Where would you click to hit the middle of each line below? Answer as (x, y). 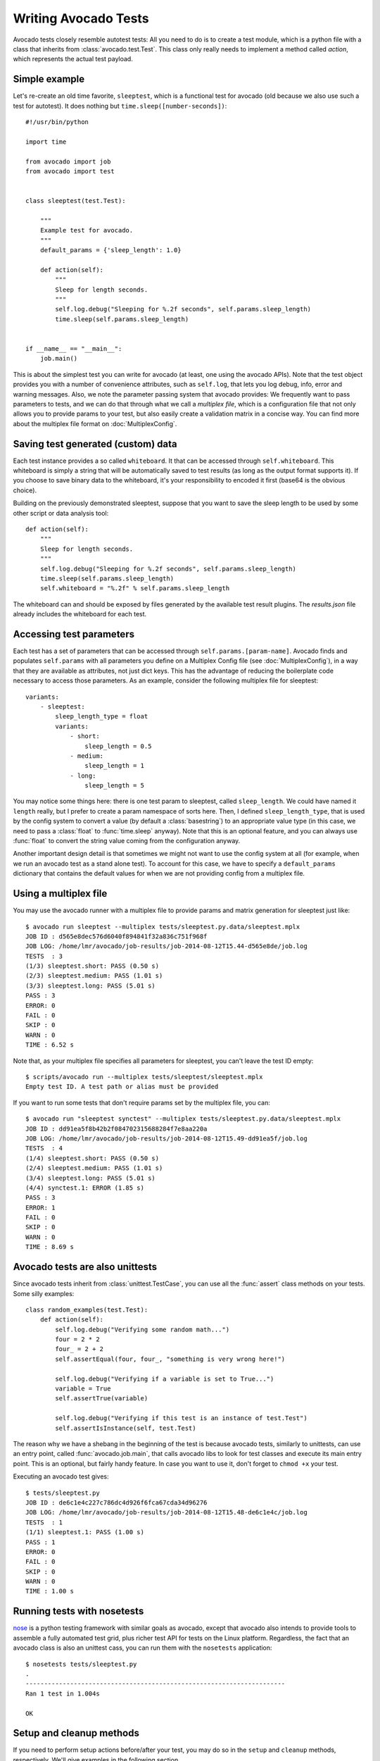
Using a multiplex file (60, 894)
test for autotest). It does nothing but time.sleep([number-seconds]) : (120, 106)
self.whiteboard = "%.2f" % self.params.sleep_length (135, 589)
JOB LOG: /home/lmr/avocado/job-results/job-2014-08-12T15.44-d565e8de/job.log (166, 946)
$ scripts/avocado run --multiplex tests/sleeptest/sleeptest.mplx (144, 1077)
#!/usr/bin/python (57, 122)
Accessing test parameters (74, 634)
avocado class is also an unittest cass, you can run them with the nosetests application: (142, 1648)
